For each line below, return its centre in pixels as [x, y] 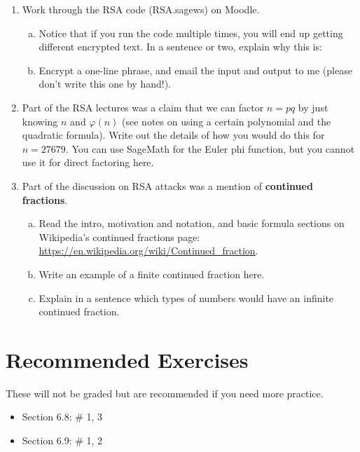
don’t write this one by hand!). [105, 84]
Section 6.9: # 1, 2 [62, 440]
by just [313, 107]
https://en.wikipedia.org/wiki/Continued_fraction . [148, 251]
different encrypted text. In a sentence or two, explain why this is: [180, 47]
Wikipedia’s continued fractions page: [119, 237]
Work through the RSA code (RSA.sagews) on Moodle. [141, 9]
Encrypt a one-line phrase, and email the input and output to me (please [195, 70]
